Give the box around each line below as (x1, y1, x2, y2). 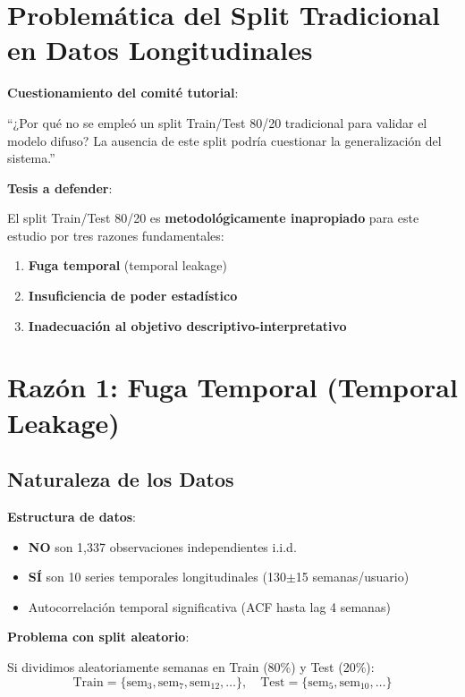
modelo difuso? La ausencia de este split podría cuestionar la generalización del (7, 131, 442, 149)
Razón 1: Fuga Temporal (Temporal (7, 369, 458, 405)
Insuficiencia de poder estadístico (28, 286, 238, 305)
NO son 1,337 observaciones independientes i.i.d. (28, 537, 297, 556)
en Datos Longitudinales (7, 31, 313, 68)
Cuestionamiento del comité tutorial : (7, 83, 239, 102)
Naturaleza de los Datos (7, 465, 234, 493)
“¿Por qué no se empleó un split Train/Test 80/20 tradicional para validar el (7, 113, 427, 132)
